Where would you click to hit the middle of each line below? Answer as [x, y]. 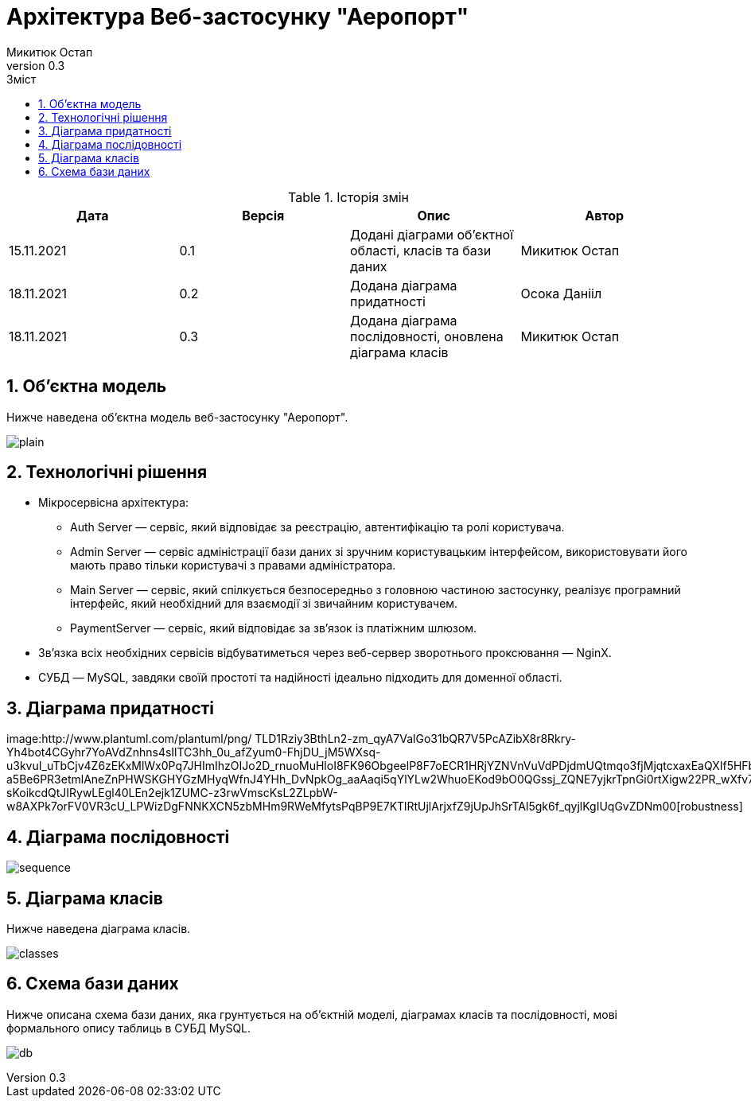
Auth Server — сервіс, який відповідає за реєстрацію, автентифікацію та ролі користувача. [317, 527]
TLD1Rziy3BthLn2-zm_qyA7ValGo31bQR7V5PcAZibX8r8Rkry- [416, 739]
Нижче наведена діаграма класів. [99, 928]
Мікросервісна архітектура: [114, 503]
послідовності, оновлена [427, 336]
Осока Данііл [561, 293]
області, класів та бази [421, 250]
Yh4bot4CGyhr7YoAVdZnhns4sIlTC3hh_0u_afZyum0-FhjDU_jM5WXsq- [194, 752]
